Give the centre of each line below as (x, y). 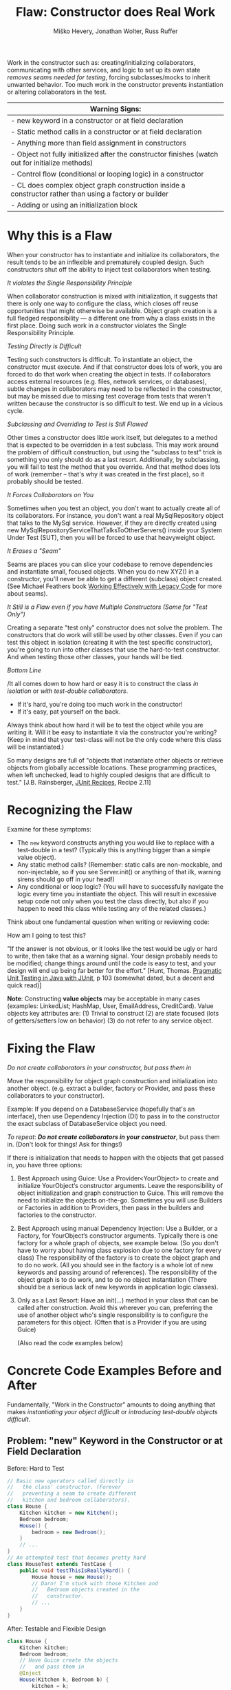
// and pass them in (52, 1667)
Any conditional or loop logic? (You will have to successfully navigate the (120, 886)
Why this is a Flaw (60, 236)
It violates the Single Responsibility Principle (70, 283)
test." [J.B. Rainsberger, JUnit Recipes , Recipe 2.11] (79, 782)
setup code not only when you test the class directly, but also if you (113, 901)
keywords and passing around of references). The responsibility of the (117, 1272)
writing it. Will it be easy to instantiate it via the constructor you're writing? (112, 732)
